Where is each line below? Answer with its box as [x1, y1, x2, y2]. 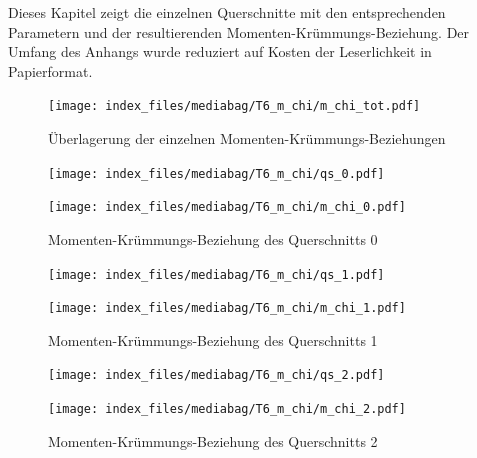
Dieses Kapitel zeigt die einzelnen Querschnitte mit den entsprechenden [8, 2, 446, 22]
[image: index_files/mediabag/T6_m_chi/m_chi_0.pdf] [48, 200, 406, 215]
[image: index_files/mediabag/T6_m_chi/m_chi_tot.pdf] [48, 99, 421, 114]
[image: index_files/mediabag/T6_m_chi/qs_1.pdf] [48, 267, 385, 282]
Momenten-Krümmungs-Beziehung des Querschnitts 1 [48, 329, 378, 350]
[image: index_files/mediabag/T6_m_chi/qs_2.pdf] [48, 368, 385, 383]
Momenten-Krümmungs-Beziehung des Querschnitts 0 [48, 228, 378, 249]
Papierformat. [8, 60, 93, 81]
